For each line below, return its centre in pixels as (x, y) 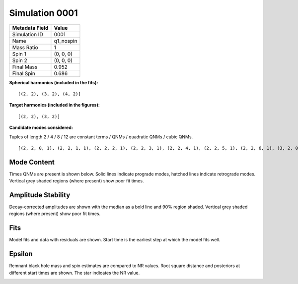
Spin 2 (20, 60)
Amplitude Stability (40, 195)
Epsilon (21, 254)
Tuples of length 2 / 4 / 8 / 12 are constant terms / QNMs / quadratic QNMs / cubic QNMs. (101, 137)
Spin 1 (19, 54)
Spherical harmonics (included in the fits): (54, 82)
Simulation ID (28, 34)
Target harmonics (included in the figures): (55, 105)
